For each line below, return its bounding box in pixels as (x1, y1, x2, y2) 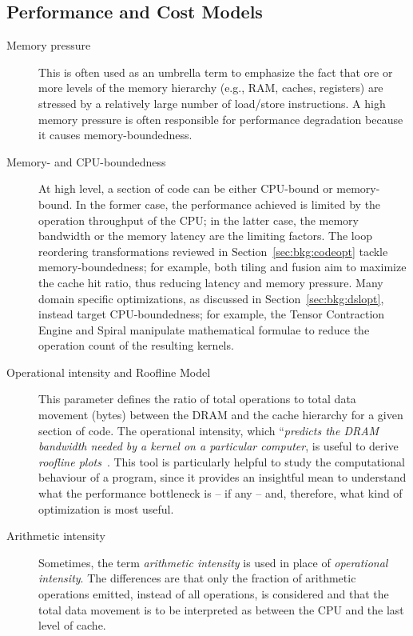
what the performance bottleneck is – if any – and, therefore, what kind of (38, 485, 403, 502)
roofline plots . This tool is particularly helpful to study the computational (38, 453, 405, 470)
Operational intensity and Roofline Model (6, 363, 211, 380)
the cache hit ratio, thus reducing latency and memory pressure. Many (38, 274, 383, 290)
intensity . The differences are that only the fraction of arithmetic (38, 570, 356, 586)
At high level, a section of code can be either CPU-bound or (38, 180, 333, 197)
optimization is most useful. (38, 500, 174, 517)
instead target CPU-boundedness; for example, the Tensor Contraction (38, 306, 385, 322)
